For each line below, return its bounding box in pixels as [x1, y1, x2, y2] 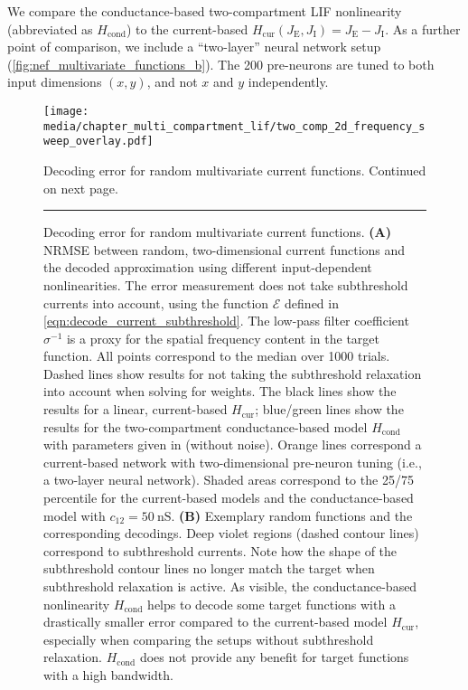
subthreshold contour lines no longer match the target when [43, 559, 375, 578]
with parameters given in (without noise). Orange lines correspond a [43, 435, 422, 454]
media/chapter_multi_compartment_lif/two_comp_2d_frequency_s [43, 119, 426, 133]
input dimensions [7, 72, 102, 91]
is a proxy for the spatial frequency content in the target [66, 328, 380, 347]
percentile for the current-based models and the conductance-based [43, 488, 414, 507]
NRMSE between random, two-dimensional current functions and [43, 240, 406, 259]
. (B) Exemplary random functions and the [171, 506, 413, 525]
